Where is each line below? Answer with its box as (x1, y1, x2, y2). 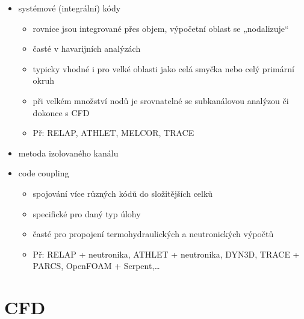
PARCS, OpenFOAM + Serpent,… (33, 259, 160, 272)
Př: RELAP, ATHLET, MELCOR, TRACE (33, 126, 194, 139)
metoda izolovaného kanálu (18, 146, 119, 159)
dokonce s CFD (33, 106, 90, 119)
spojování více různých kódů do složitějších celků (33, 187, 213, 199)
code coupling (18, 167, 69, 179)
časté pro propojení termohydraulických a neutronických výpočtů (33, 228, 274, 240)
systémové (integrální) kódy (18, 2, 121, 14)
